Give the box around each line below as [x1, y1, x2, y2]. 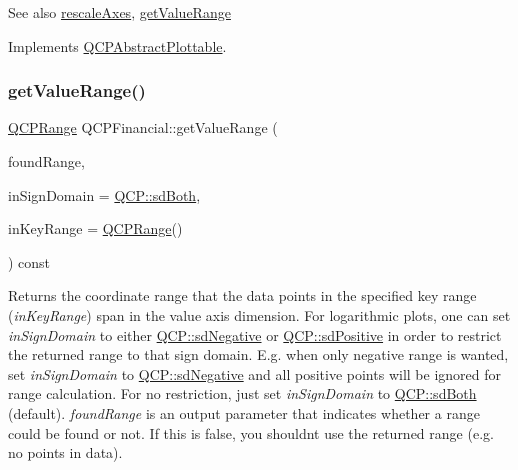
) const [8, 251, 51, 272]
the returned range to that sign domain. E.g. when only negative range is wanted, [8, 344, 509, 365]
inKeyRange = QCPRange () [8, 218, 183, 239]
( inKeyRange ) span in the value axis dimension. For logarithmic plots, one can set [8, 304, 511, 325]
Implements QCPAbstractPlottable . [8, 35, 227, 56]
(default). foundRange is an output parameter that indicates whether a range [8, 402, 480, 423]
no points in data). [8, 442, 123, 463]
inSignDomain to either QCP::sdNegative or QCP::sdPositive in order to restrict [8, 324, 502, 345]
